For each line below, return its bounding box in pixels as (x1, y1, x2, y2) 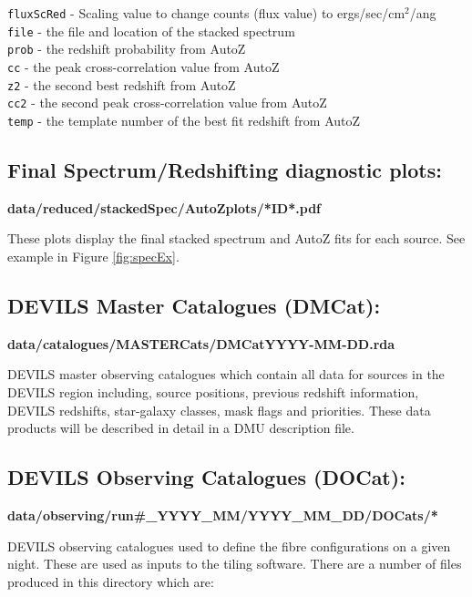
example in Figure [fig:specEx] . (7, 246, 180, 265)
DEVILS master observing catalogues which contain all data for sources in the (7, 365, 445, 384)
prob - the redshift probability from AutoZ (7, 39, 246, 58)
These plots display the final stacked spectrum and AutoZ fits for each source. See (7, 229, 466, 248)
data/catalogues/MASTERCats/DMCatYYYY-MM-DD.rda (7, 334, 395, 353)
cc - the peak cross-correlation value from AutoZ (7, 57, 280, 76)
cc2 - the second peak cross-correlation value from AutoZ (7, 93, 327, 112)
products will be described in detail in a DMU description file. (7, 418, 354, 437)
